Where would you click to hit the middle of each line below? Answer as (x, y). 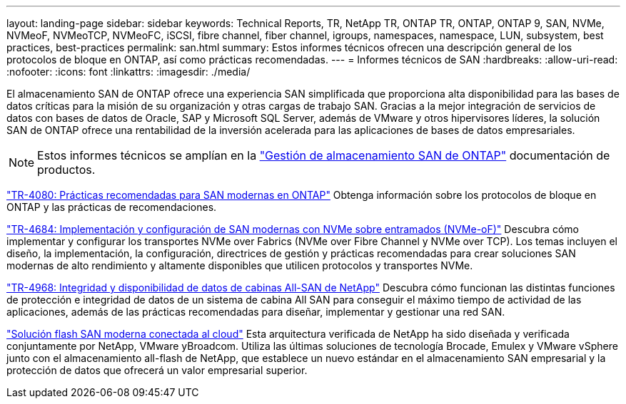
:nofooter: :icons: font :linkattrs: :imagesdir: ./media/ (128, 72)
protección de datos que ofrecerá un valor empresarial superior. (157, 370)
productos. (66, 170)
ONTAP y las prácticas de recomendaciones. (112, 207)
